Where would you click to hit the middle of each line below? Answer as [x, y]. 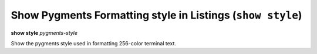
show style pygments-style [44, 33]
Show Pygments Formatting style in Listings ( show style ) [156, 15]
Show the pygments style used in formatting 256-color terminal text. [93, 43]
